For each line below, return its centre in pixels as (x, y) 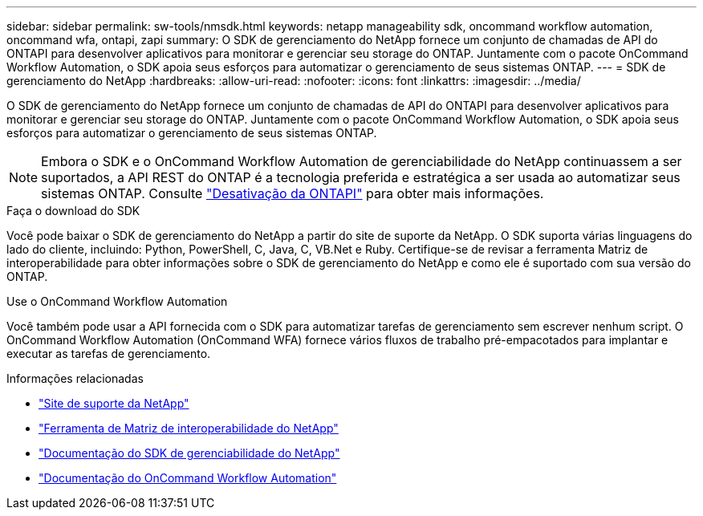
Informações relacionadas (75, 378)
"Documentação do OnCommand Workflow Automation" (188, 478)
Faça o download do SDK (73, 211)
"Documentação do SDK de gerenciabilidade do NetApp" (189, 453)
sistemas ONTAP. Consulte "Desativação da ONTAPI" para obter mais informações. (293, 193)
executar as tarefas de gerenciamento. (109, 353)
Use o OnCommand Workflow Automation (117, 301)
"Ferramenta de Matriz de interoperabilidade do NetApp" (189, 428)
